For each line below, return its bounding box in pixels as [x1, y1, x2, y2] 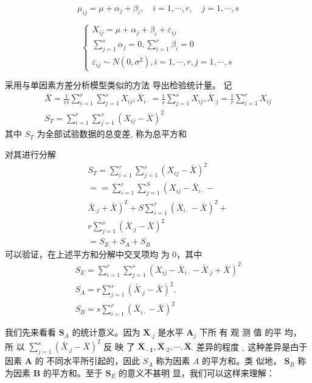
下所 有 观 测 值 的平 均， [199, 326, 302, 339]
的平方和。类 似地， [202, 354, 282, 367]
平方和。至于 [51, 366, 103, 379]
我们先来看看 [5, 326, 56, 339]
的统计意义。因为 [72, 326, 140, 339]
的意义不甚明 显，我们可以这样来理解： [119, 366, 275, 379]
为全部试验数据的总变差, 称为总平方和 [36, 127, 187, 140]
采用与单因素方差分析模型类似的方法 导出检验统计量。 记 [5, 79, 232, 91]
